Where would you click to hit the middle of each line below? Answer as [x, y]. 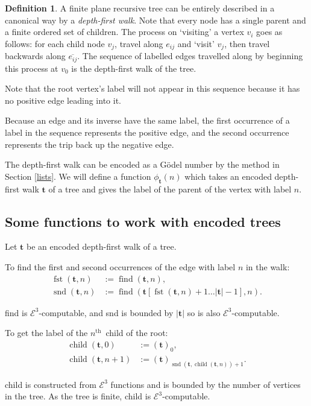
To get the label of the [46, 333]
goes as [269, 32]
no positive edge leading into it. [63, 100]
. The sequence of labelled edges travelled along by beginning [190, 56]
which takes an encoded [228, 176]
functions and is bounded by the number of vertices [206, 384]
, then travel [247, 43]
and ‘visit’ [196, 43]
